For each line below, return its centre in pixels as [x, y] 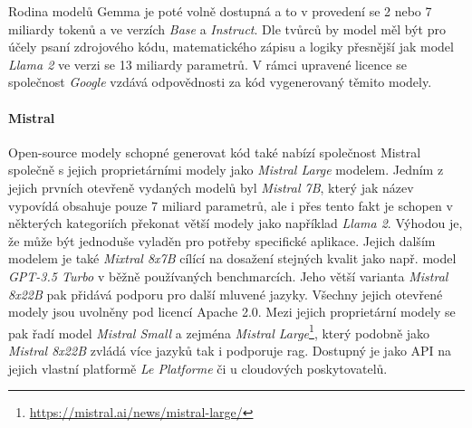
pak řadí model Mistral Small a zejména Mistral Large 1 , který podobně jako [219, 331]
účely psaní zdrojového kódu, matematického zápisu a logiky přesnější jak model [231, 47]
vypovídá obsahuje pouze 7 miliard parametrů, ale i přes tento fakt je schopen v [231, 205]
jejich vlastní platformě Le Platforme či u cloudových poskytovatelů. [198, 368]
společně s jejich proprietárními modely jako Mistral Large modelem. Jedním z [226, 170]
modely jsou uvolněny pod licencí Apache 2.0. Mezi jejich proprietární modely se [232, 312]
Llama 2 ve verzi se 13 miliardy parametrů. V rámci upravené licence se [207, 64]
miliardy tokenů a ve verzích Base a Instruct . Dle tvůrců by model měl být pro [227, 29]
